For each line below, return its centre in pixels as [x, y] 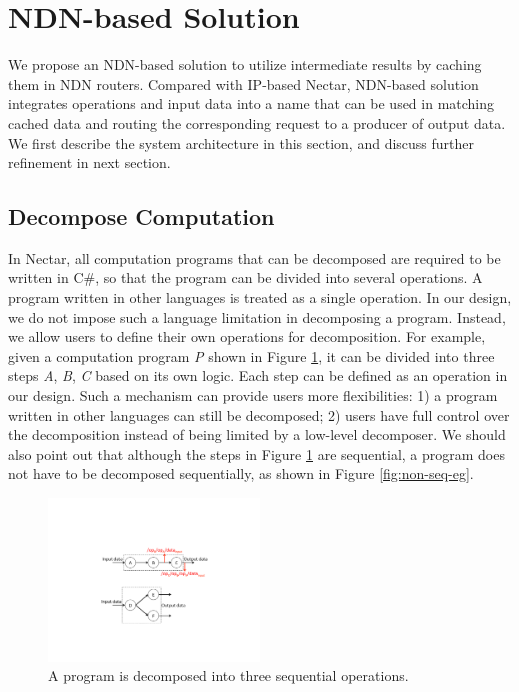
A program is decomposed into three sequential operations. [228, 675]
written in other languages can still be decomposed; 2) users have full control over [259, 414]
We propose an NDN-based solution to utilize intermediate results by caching [245, 64]
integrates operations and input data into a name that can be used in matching [251, 103]
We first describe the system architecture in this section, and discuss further [241, 142]
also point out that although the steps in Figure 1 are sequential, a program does [256, 453]
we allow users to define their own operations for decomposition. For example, [247, 336]
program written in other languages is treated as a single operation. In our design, [260, 297]
